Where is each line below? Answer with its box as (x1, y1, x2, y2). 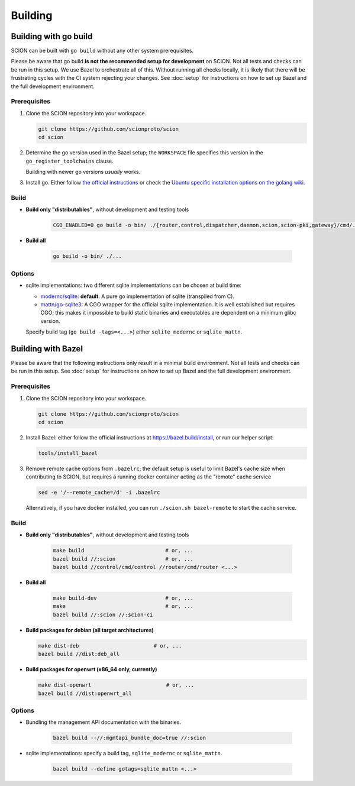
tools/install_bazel (38, 449, 98, 457)
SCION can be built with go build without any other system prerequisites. (11, 47, 194, 54)
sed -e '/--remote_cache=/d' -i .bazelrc (38, 489, 160, 496)
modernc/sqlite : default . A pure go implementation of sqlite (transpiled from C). (40, 293, 235, 300)
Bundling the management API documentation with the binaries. (25, 719, 182, 726)
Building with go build (11, 31, 93, 41)
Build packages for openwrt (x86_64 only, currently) (25, 666, 157, 673)
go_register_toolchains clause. (25, 157, 114, 164)
